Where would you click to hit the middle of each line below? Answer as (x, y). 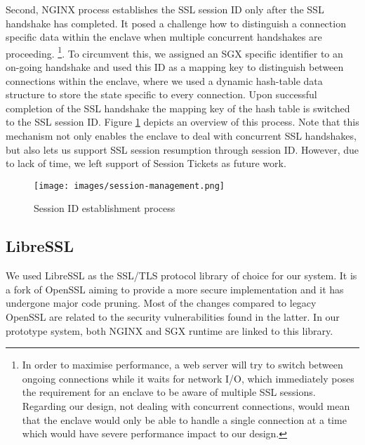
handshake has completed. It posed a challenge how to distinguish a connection (176, 23)
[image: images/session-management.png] (130, 186)
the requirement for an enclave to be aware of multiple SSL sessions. (169, 392)
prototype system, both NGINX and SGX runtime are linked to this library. (170, 330)
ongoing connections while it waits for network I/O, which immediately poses (188, 378)
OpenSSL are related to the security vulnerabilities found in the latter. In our (173, 317)
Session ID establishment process (105, 208)
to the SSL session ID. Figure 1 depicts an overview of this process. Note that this (182, 122)
